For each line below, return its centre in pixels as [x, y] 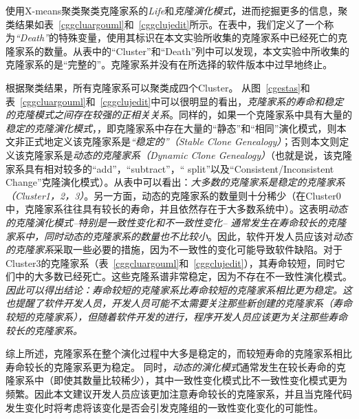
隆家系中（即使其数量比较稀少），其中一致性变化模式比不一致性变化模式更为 [176, 380]
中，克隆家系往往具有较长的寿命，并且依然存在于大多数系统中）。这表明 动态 [176, 209]
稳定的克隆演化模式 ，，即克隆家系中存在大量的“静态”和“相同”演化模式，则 [171, 128]
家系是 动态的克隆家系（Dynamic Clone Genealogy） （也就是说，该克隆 [198, 154]
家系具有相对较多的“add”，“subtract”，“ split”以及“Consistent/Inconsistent [170, 168]
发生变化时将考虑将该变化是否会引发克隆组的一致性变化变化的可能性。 [164, 407]
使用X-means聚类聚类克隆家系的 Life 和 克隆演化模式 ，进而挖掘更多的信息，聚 [177, 10]
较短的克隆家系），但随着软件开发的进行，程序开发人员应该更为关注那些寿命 [176, 317]
